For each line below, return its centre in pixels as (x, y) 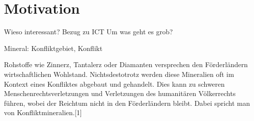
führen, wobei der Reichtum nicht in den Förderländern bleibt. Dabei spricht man (127, 103)
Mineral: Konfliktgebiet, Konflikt (53, 48)
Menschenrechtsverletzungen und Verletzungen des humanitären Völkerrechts (120, 93)
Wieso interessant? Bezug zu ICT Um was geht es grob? (88, 32)
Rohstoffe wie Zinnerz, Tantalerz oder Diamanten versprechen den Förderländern (126, 64)
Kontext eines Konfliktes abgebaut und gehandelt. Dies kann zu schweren (114, 84)
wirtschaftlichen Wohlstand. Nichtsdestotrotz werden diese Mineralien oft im (119, 74)
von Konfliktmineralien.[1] (43, 112)
